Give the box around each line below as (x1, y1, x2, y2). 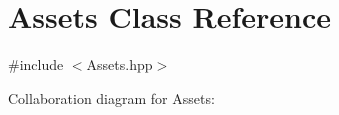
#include (8, 54, 64, 75)
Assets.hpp (86, 54, 153, 75)
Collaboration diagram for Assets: (8, 87, 215, 108)
